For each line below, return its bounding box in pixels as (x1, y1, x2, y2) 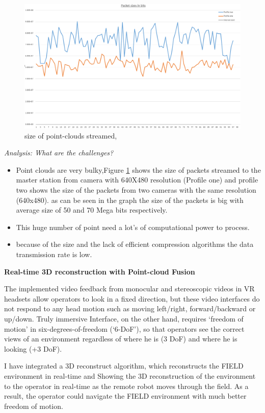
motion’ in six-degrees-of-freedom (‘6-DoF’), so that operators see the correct (4, 323, 245, 334)
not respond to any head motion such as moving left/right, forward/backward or (4, 303, 256, 314)
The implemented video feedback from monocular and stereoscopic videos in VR (4, 283, 255, 294)
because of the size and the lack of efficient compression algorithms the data (16, 239, 254, 249)
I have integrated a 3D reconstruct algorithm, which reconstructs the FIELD (4, 360, 244, 371)
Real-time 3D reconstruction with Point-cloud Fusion (4, 266, 195, 277)
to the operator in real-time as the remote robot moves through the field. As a (4, 380, 249, 391)
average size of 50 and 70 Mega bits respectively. (16, 204, 168, 215)
